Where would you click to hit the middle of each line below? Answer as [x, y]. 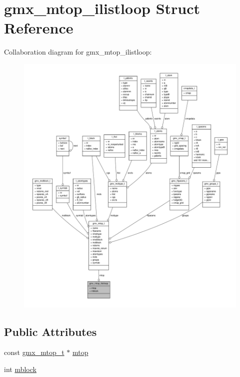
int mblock [20, 369]
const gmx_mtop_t [34, 352]
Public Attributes [50, 331]
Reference [39, 28]
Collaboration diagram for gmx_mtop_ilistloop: [78, 52]
